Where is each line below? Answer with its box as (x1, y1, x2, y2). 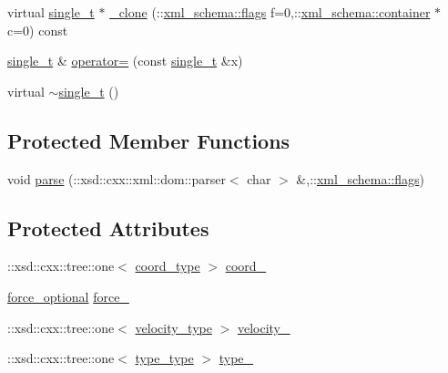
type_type (135, 348, 194, 368)
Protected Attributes (7, 213, 209, 242)
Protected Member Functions (7, 126, 290, 154)
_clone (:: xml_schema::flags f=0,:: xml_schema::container (109, 3, 431, 21)
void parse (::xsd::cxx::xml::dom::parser (7, 169, 226, 188)
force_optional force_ (7, 286, 129, 306)
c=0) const (7, 20, 68, 39)
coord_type (135, 256, 200, 275)
